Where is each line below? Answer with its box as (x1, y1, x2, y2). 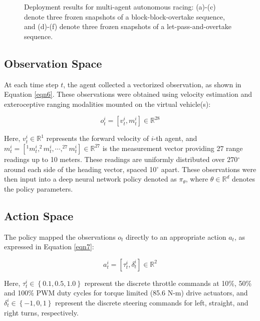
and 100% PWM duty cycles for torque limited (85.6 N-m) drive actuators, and (4, 287, 248, 298)
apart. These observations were (161, 164, 256, 174)
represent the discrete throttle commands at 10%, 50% (84, 277, 252, 288)
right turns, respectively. (4, 307, 79, 317)
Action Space (4, 208, 74, 223)
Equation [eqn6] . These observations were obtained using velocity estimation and (4, 89, 252, 99)
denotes (231, 174, 255, 184)
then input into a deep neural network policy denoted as (4, 174, 177, 184)
